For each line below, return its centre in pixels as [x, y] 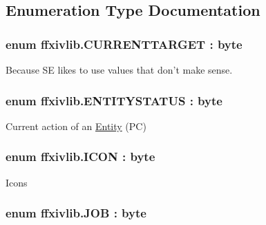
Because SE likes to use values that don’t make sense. [119, 69]
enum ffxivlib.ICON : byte [80, 157]
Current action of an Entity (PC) [76, 126]
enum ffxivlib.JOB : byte [76, 213]
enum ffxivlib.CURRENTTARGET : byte [124, 44]
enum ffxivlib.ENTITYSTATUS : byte [114, 100]
